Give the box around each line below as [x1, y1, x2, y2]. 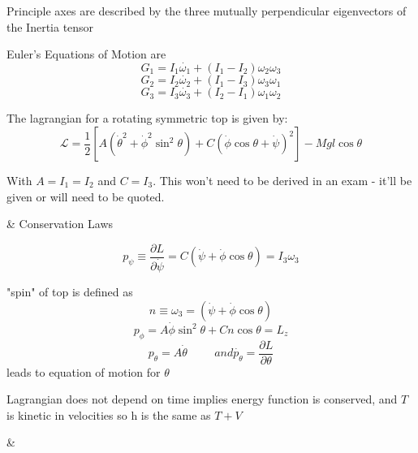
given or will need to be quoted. [6, 188, 165, 205]
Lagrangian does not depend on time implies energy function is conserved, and [6, 390, 398, 408]
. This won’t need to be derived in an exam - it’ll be [153, 172, 412, 189]
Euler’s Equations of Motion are [6, 45, 166, 63]
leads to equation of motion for [6, 363, 161, 380]
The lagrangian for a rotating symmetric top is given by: [6, 110, 288, 127]
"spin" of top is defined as [6, 283, 133, 300]
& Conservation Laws [6, 215, 114, 232]
